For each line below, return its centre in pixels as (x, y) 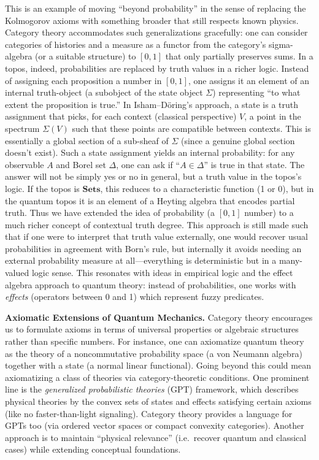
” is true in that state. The (254, 164)
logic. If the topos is (42, 188)
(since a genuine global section (238, 140)
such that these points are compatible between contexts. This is (191, 128)
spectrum (22, 128)
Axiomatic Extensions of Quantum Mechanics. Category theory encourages (159, 317)
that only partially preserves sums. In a (239, 56)
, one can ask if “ (148, 164)
